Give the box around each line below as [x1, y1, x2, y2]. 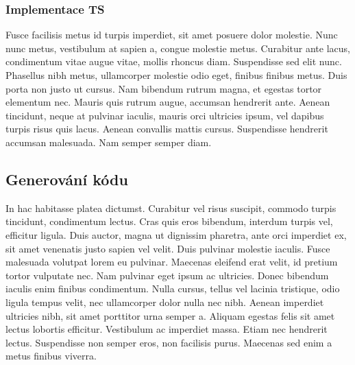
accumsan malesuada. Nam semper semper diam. [5, 134, 212, 149]
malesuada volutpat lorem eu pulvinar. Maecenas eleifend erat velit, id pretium [5, 255, 338, 269]
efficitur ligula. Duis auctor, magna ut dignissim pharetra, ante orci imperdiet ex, [5, 227, 347, 242]
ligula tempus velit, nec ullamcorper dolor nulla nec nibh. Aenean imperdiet [5, 294, 324, 309]
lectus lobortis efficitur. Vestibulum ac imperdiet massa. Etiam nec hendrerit [5, 322, 328, 336]
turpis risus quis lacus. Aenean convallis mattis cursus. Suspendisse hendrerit [5, 121, 328, 136]
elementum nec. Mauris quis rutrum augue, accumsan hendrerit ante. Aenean [5, 95, 330, 109]
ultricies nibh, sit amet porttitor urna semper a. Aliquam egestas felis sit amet [5, 308, 335, 322]
